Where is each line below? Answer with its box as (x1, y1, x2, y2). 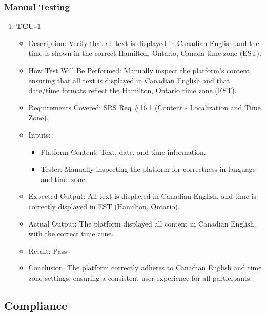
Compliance (4, 297, 68, 313)
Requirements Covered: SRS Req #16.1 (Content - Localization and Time (28, 102, 261, 112)
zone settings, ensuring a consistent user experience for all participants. (28, 272, 252, 283)
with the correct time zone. (28, 228, 114, 239)
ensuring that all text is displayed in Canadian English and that (28, 75, 230, 85)
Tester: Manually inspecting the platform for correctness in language (40, 164, 256, 174)
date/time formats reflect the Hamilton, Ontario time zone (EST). (28, 85, 237, 96)
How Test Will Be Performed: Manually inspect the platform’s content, (28, 65, 252, 75)
